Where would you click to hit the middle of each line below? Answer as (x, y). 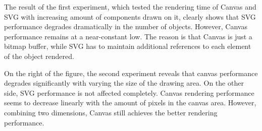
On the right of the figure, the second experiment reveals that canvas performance (131, 73)
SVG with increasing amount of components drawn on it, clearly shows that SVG (130, 16)
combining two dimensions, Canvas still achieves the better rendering (111, 112)
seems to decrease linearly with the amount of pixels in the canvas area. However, (130, 103)
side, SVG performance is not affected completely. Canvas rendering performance (129, 92)
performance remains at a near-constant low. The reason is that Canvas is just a (128, 36)
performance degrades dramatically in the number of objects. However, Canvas (126, 26)
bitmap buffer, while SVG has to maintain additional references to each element (128, 46)
